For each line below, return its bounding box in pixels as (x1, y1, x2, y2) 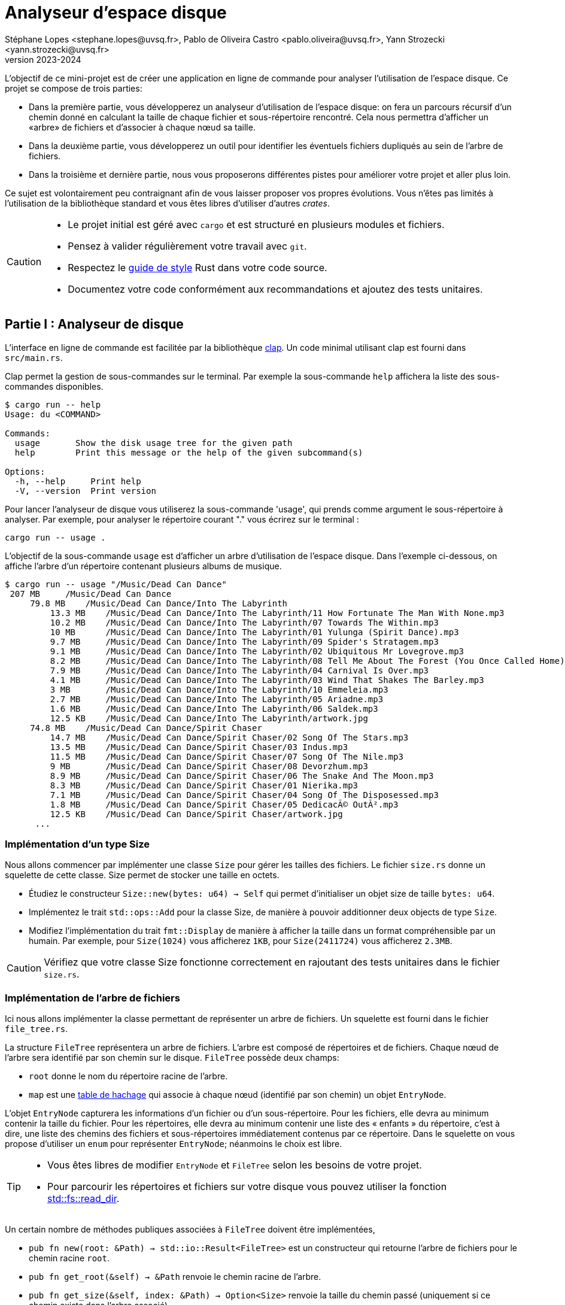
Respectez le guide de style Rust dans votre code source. (68, 261, 327, 274)
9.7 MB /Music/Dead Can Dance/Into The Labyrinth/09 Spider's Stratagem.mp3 (50, 636, 439, 647)
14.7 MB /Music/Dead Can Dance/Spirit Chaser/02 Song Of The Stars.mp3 (50, 732, 409, 742)
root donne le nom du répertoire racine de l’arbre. (29, 1071, 228, 1082)
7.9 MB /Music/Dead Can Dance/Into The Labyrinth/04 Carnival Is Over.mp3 (50, 665, 429, 675)
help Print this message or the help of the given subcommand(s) (14, 447, 363, 457)
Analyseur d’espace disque (5, 2, 227, 23)
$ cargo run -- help (5, 399, 101, 409)
